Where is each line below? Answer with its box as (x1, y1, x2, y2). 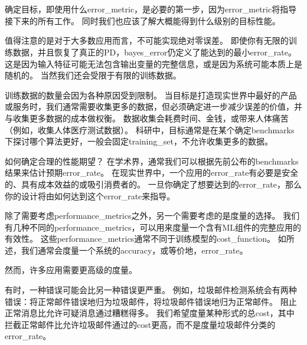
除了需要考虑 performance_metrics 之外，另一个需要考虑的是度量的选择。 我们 (5, 209, 300, 222)
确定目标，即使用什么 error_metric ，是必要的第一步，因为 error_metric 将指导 (5, 3, 297, 15)
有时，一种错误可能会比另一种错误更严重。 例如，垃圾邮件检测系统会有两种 (5, 284, 297, 296)
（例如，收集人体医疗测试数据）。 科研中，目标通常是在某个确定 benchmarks (5, 123, 295, 136)
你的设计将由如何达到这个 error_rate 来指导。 (5, 189, 175, 202)
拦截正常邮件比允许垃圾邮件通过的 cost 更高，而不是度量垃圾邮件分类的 (5, 318, 276, 330)
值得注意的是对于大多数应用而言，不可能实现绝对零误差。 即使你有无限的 (5, 34, 289, 47)
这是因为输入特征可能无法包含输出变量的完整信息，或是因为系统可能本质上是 (5, 57, 302, 70)
